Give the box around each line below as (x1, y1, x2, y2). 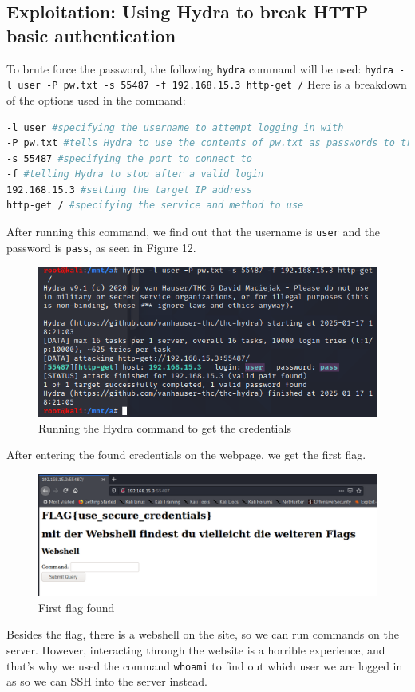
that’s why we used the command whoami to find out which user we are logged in (6, 657, 403, 674)
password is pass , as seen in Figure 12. (6, 239, 196, 255)
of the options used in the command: (6, 91, 186, 108)
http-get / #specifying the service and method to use (6, 200, 304, 212)
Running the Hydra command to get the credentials (38, 419, 291, 436)
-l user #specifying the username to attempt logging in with (6, 121, 344, 133)
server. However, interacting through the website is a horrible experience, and (6, 642, 385, 658)
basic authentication (6, 22, 176, 47)
